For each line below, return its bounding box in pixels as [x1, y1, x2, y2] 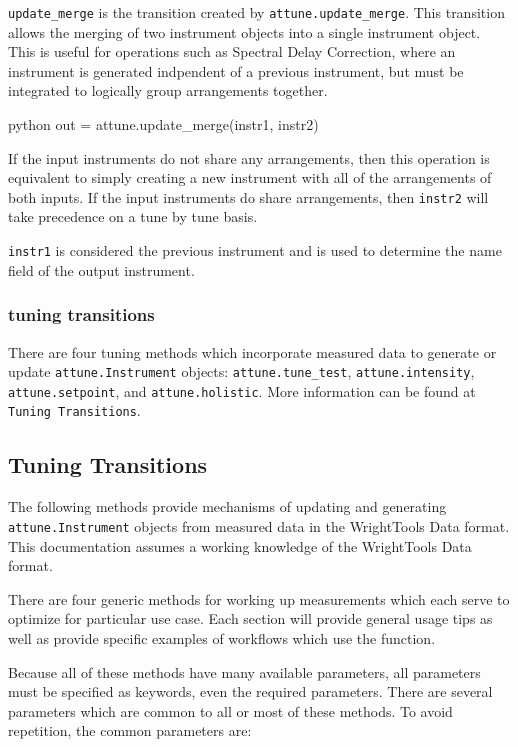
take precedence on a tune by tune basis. [8, 206, 258, 227]
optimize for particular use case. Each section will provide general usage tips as [8, 608, 493, 629]
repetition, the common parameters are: [8, 720, 252, 741]
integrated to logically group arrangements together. [8, 80, 328, 101]
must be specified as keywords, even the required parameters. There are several [8, 681, 493, 702]
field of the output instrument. [8, 259, 195, 280]
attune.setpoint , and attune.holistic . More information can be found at [8, 380, 476, 401]
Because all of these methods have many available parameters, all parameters [8, 661, 481, 682]
